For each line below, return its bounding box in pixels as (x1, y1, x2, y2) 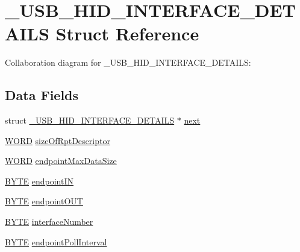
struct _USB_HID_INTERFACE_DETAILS (5, 114, 175, 127)
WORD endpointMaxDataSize (5, 154, 117, 167)
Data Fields (5, 86, 79, 104)
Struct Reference (55, 21, 199, 46)
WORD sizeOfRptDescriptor (5, 134, 110, 146)
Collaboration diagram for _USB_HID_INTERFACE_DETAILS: (5, 56, 251, 69)
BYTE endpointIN (5, 174, 73, 187)
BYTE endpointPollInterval (5, 235, 107, 248)
